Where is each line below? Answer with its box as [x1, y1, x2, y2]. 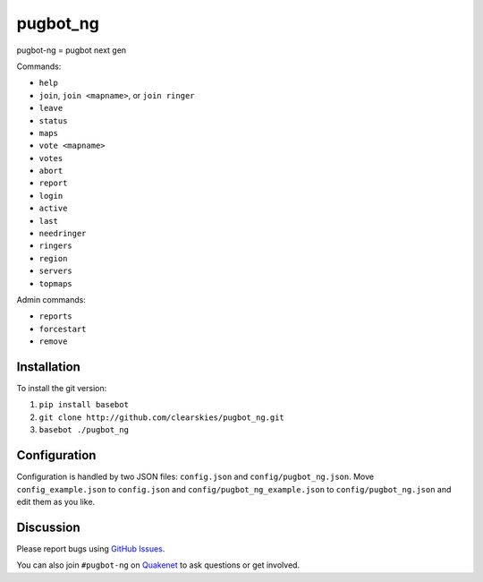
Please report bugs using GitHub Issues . [16, 543, 165, 554]
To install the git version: [16, 383, 107, 394]
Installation [16, 359, 80, 374]
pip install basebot [38, 399, 130, 410]
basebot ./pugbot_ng [38, 425, 130, 435]
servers [38, 266, 73, 277]
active [38, 203, 68, 214]
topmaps [38, 278, 73, 288]
